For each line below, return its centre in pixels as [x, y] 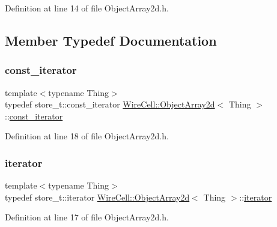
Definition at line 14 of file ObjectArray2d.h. [87, 8]
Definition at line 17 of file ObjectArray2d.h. [87, 217]
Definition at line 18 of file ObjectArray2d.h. [87, 136]
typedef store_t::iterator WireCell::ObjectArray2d [97, 197]
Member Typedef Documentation [111, 40]
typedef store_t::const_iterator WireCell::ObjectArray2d [110, 104]
